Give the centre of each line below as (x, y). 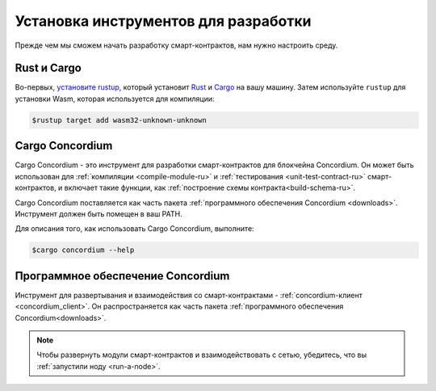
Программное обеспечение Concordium (122, 276)
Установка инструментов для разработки (163, 21)
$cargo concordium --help (83, 250)
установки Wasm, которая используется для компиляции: (115, 99)
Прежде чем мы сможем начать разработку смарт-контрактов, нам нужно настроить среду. (176, 45)
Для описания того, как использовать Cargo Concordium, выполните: (134, 229)
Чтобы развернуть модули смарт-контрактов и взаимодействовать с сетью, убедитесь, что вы (202, 355)
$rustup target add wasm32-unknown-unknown (119, 120)
